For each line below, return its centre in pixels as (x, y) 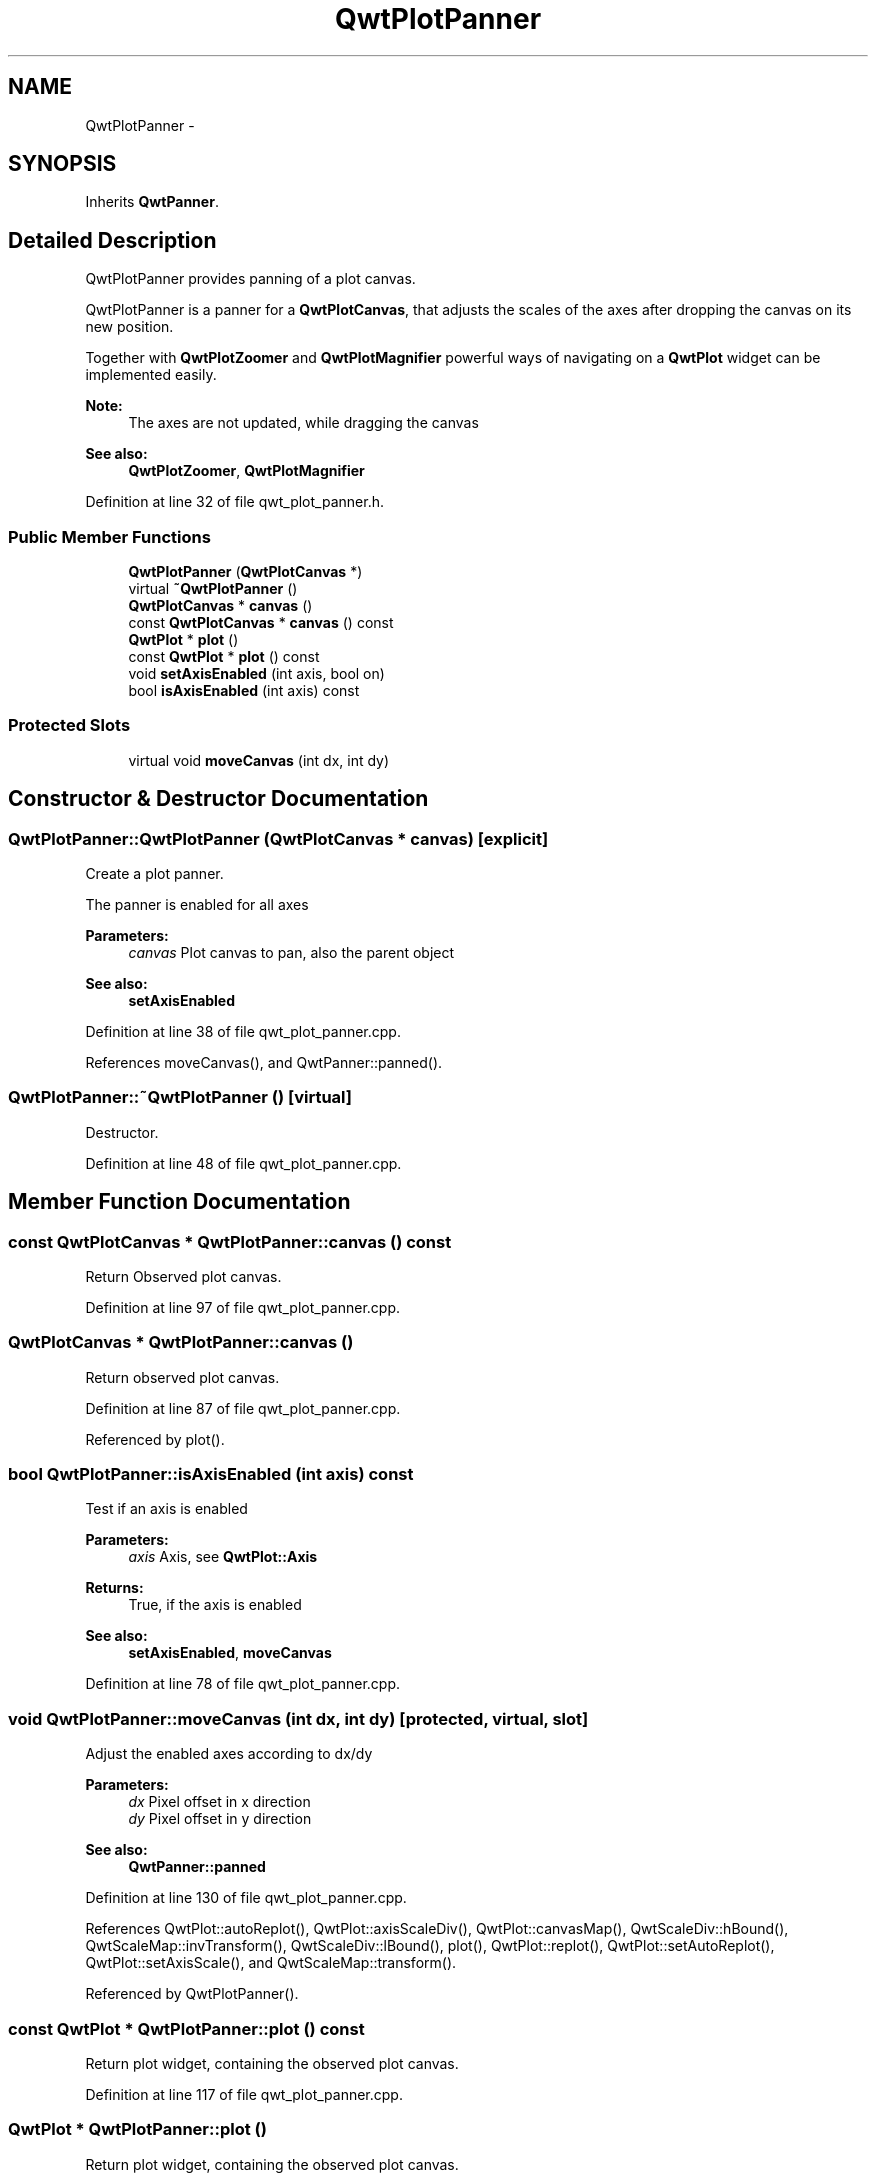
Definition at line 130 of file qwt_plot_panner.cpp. (246, 1898)
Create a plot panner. (154, 873)
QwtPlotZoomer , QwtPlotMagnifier (246, 471)
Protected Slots (69, 725)
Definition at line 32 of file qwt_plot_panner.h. (234, 502)
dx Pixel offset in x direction (219, 1802)
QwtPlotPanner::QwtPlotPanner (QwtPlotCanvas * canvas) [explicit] (278, 838)
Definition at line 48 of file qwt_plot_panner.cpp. (243, 1163)
